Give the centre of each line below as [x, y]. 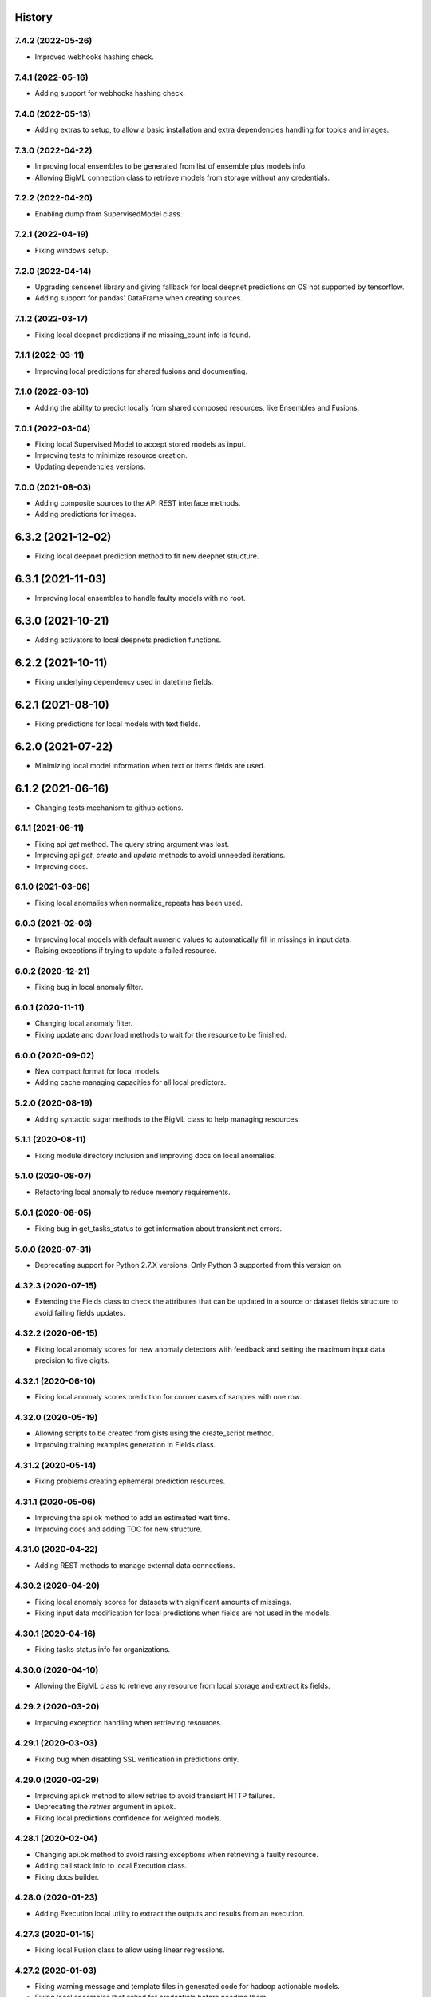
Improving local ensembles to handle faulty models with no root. [140, 598]
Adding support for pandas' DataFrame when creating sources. [138, 298]
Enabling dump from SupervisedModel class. [109, 214]
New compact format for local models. [98, 1071]
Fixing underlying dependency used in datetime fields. [124, 681]
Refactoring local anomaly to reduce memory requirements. [132, 1192]
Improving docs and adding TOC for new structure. [119, 1529]
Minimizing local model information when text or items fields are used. [150, 765]
